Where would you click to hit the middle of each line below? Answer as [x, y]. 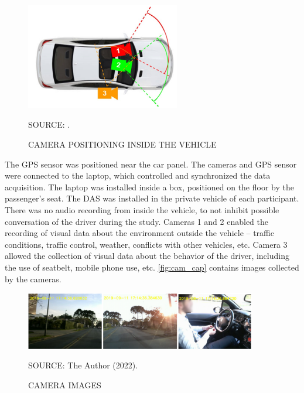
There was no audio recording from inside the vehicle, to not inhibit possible [142, 209]
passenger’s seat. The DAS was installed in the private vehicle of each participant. [152, 198]
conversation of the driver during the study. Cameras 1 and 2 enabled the [137, 221]
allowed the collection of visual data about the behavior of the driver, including [147, 256]
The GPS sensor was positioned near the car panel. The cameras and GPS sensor [151, 164]
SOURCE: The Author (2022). [83, 365]
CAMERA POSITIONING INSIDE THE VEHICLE [122, 144]
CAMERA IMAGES [65, 385]
